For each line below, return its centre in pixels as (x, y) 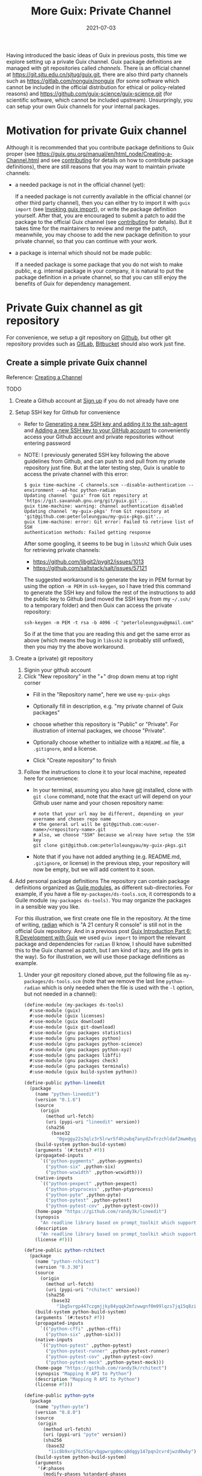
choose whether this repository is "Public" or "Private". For (106, 724)
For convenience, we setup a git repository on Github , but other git (89, 337)
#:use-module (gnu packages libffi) (75, 1055)
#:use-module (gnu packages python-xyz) (81, 1050)
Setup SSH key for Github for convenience (67, 412)
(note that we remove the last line (124, 981)
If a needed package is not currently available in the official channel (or (103, 196)
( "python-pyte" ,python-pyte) (83, 1195)
